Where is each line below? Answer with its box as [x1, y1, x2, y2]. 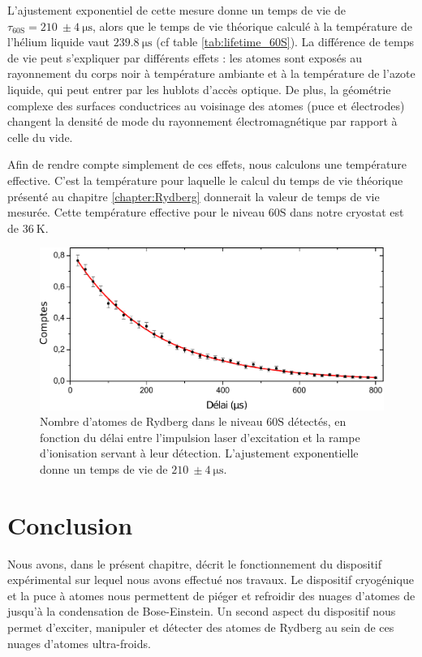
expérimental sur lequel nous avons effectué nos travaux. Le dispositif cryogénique [7, 571, 414, 588]
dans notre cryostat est [290, 204, 404, 221]
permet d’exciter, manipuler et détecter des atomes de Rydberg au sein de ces [7, 618, 394, 635]
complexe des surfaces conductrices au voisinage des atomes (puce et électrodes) [7, 97, 405, 114]
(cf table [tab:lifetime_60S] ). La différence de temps [156, 33, 414, 50]
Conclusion [7, 508, 133, 541]
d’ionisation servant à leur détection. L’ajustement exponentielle [40, 444, 359, 462]
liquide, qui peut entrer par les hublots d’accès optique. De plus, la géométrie [7, 80, 391, 97]
